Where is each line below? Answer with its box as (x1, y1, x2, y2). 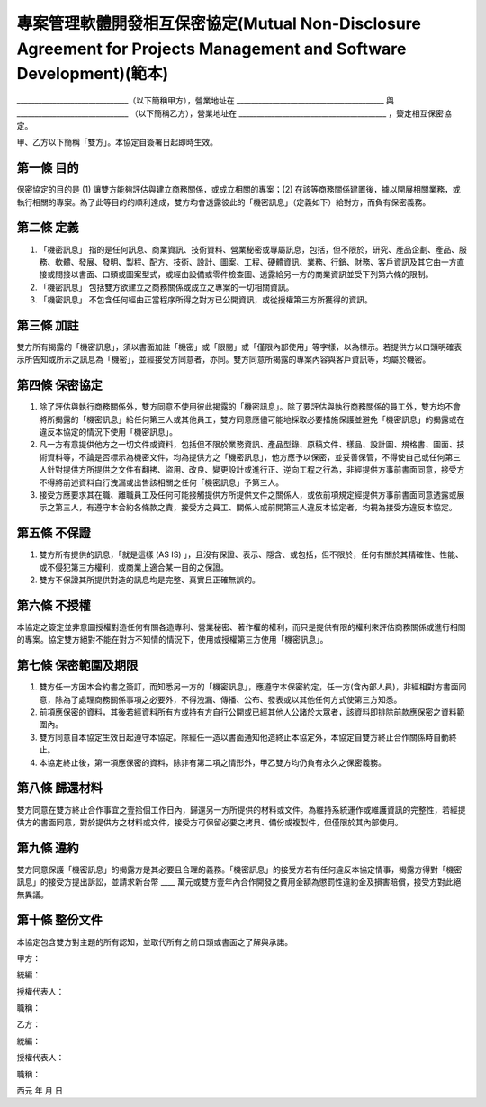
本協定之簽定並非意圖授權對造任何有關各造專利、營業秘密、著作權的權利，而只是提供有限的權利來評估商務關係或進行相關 (16, 622, 466, 632)
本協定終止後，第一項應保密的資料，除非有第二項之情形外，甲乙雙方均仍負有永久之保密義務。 (39, 757, 386, 768)
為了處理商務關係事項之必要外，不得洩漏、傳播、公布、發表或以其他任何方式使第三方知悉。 (62, 694, 402, 705)
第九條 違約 (16, 840, 79, 855)
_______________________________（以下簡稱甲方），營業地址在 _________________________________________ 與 (16, 95, 395, 106)
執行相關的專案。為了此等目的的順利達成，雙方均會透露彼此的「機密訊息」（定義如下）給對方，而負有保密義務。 (16, 196, 431, 207)
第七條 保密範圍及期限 (16, 658, 139, 673)
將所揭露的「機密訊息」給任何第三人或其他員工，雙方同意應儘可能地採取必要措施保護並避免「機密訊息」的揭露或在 (39, 414, 465, 425)
